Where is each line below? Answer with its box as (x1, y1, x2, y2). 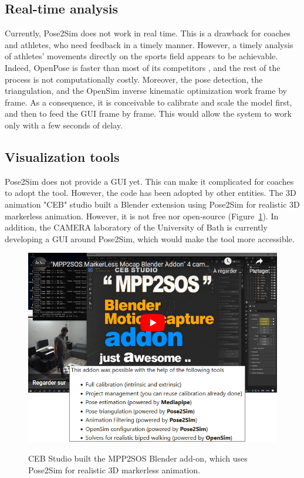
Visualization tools (5, 147, 120, 165)
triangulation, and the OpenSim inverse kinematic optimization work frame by (5, 84, 287, 97)
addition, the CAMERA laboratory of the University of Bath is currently (5, 221, 268, 233)
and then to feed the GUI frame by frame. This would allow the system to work (5, 107, 292, 120)
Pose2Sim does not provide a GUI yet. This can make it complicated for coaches (5, 175, 294, 187)
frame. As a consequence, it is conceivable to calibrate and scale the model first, (5, 96, 292, 108)
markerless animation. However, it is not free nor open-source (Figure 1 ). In (5, 209, 279, 222)
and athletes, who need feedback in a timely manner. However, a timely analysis (5, 38, 293, 50)
